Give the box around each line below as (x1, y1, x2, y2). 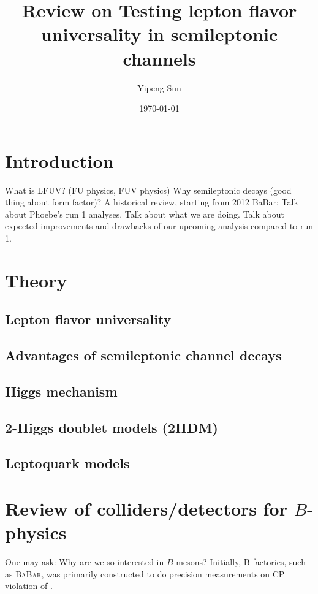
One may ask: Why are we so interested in (5, 555, 164, 568)
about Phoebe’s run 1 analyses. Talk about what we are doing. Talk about (5, 207, 284, 220)
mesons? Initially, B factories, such (176, 555, 306, 568)
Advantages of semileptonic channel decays (5, 346, 282, 365)
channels (123, 45, 196, 70)
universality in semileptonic (40, 21, 278, 47)
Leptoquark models (5, 454, 130, 473)
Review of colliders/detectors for (5, 496, 287, 521)
